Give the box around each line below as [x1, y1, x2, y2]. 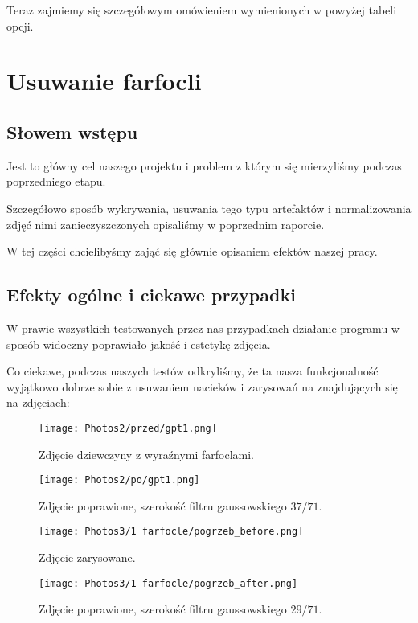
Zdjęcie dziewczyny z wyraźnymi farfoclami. [39, 445, 255, 462]
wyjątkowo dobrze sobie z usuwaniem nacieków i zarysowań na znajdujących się [6, 378, 398, 395]
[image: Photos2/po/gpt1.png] [39, 474, 200, 486]
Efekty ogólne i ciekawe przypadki [6, 282, 296, 307]
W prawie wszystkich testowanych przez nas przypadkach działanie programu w [6, 319, 400, 336]
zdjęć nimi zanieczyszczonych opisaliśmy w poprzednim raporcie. [6, 215, 325, 232]
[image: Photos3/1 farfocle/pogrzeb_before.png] [39, 526, 304, 538]
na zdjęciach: [6, 394, 70, 411]
